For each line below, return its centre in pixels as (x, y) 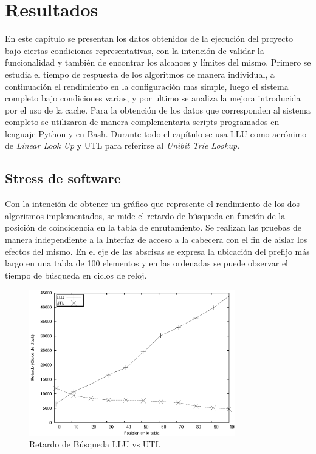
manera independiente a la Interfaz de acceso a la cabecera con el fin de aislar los (156, 239)
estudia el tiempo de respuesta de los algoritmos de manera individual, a (140, 74)
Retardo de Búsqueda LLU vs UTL (95, 444)
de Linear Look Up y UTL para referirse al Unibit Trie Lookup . (122, 145)
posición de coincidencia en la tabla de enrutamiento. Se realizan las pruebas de (153, 227)
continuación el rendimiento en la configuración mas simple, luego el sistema (147, 86)
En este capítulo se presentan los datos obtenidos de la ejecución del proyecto (149, 39)
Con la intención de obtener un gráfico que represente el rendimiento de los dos (152, 204)
